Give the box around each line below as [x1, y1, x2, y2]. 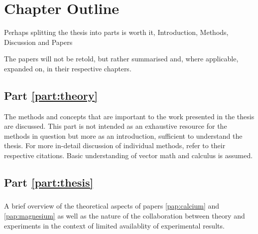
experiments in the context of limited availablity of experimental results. [4, 220, 225, 231]
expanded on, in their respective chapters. [4, 63, 131, 73]
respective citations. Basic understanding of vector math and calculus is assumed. [4, 150, 253, 161]
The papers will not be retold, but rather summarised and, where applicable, [4, 53, 239, 64]
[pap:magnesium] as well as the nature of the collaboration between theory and [4, 210, 245, 221]
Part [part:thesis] [4, 175, 94, 190]
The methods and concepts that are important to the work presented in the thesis [4, 111, 255, 121]
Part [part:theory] [4, 87, 98, 103]
